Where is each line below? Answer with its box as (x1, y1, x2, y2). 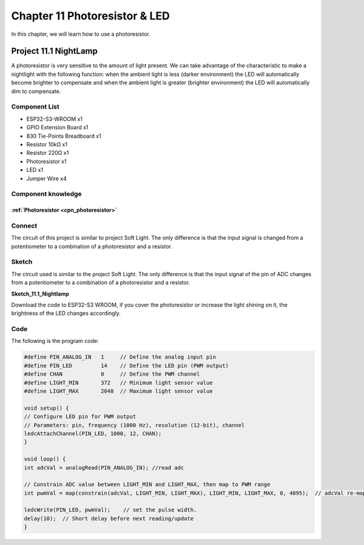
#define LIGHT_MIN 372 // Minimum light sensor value (24, 379, 213, 386)
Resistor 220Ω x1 (26, 149, 69, 157)
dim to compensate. (11, 87, 61, 95)
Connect (11, 222, 38, 230)
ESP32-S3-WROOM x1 (26, 115, 83, 123)
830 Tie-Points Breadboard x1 (26, 132, 101, 140)
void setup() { (24, 404, 69, 411)
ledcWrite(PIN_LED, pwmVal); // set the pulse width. (24, 507, 197, 513)
